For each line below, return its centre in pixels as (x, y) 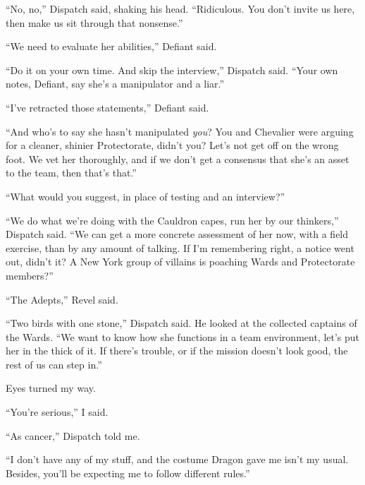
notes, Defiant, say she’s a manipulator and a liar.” (115, 84)
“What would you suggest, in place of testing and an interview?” (146, 196)
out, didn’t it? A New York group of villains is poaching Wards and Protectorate (180, 262)
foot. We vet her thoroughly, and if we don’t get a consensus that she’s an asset (178, 158)
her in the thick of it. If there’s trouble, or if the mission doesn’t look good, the (177, 351)
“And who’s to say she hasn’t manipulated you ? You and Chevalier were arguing (180, 131)
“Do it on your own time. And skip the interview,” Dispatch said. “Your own (172, 70)
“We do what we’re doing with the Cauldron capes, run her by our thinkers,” (172, 220)
